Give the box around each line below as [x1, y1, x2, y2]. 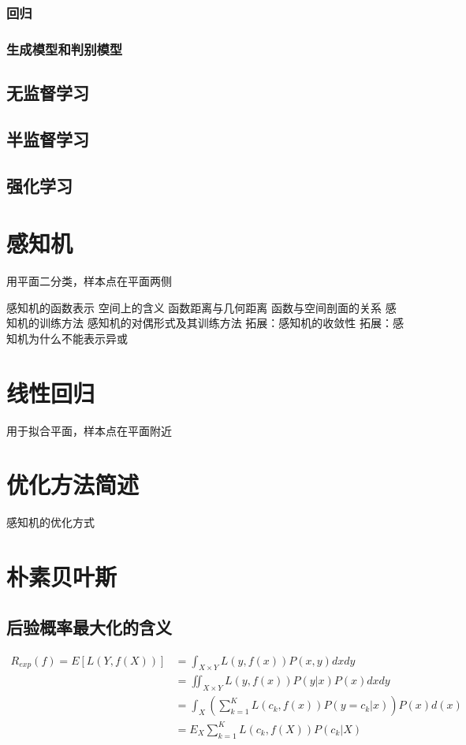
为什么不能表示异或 [28, 330, 128, 346]
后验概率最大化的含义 [6, 614, 172, 639]
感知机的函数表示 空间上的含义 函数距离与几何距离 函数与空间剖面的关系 [6, 299, 382, 315]
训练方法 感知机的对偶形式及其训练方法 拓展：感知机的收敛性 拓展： [39, 315, 393, 331]
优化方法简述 [6, 468, 140, 501]
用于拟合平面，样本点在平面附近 [6, 422, 172, 438]
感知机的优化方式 [6, 514, 95, 531]
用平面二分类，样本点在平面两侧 [6, 273, 172, 289]
